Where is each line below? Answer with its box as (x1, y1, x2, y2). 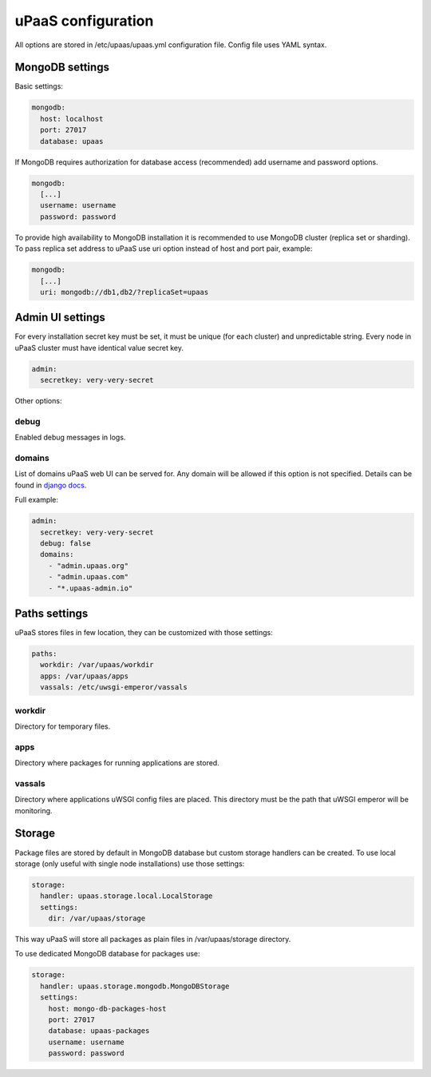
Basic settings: (14, 81, 64, 91)
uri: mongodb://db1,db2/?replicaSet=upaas (40, 288, 209, 296)
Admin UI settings (14, 311, 105, 324)
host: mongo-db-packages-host (48, 1003, 167, 1013)
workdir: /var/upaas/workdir (40, 660, 155, 670)
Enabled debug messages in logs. (14, 432, 126, 443)
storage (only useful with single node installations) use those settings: (14, 859, 245, 868)
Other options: (14, 396, 62, 406)
